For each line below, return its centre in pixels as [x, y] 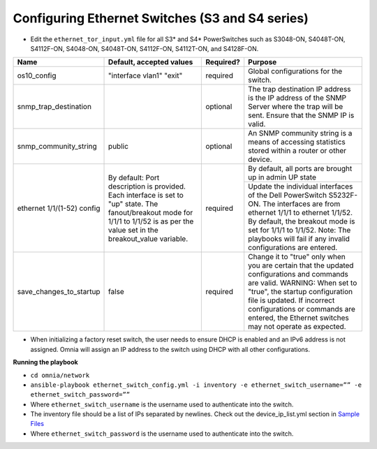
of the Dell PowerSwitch [288, 196]
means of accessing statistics [297, 142]
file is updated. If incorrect [291, 300]
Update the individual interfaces [301, 186]
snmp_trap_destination [54, 107]
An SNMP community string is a [300, 133]
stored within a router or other [297, 151]
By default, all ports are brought [300, 169]
